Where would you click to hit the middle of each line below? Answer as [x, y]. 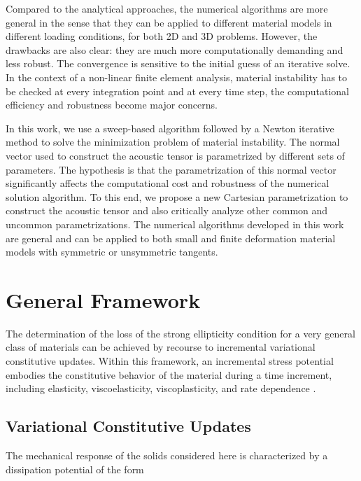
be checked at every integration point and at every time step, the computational [177, 91]
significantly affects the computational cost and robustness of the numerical [168, 183]
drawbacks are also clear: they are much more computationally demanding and [175, 49]
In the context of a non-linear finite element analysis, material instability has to [177, 77]
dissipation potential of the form [75, 469]
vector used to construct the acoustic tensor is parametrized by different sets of [175, 155]
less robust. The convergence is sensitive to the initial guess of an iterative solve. [178, 63]
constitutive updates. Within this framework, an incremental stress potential [170, 361]
